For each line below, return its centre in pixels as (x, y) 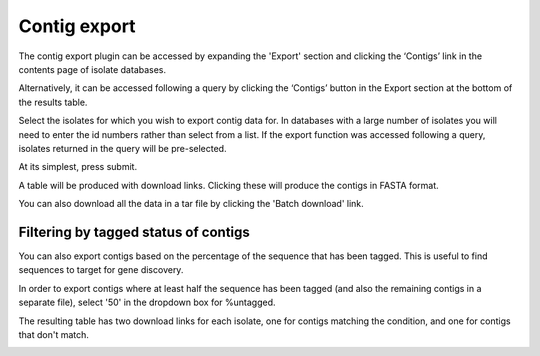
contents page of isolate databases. (92, 69)
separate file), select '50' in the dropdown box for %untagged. (147, 302)
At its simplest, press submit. (78, 167)
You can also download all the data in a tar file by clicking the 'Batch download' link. (191, 204)
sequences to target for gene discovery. (101, 270)
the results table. (53, 102)
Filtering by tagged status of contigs (134, 231)
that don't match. (54, 334)
